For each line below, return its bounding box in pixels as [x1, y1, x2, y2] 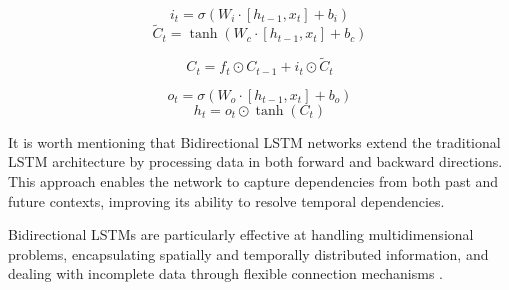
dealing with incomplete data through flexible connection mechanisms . [8, 263, 443, 284]
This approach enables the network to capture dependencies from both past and [8, 171, 499, 192]
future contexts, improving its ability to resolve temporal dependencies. [8, 190, 445, 211]
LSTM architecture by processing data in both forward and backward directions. [8, 151, 503, 172]
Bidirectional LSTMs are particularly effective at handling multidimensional [8, 224, 474, 245]
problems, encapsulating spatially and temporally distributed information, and [8, 243, 489, 264]
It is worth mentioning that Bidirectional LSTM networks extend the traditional [8, 131, 501, 152]
